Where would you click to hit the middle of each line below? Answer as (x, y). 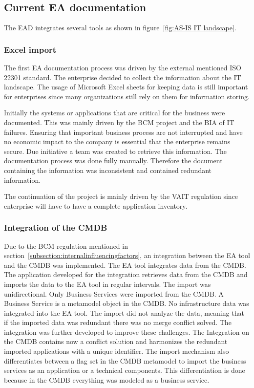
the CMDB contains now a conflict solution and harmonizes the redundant (116, 341)
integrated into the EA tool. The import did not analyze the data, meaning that (124, 313)
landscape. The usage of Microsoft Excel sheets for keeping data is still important (126, 87)
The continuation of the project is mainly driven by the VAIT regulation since (121, 196)
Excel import (30, 49)
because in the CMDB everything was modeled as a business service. (107, 379)
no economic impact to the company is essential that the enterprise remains (117, 141)
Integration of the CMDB (56, 227)
